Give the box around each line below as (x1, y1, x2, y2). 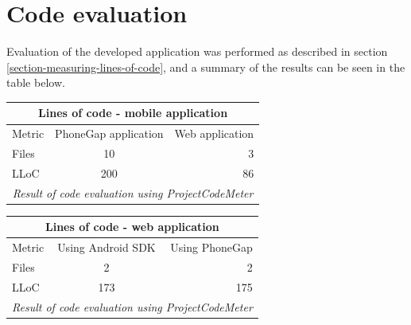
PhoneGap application (55, 125, 164, 142)
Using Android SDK (57, 239, 156, 256)
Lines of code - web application (45, 218, 219, 235)
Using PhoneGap (170, 239, 253, 256)
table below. (6, 74, 65, 91)
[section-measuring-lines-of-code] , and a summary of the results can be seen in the (6, 58, 405, 75)
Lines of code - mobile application (38, 104, 228, 121)
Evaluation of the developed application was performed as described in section (6, 43, 388, 60)
